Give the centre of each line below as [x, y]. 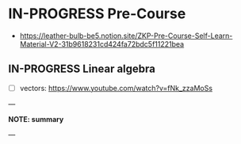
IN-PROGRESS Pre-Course [97, 14]
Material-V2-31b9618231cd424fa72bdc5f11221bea [102, 44]
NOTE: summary [36, 119]
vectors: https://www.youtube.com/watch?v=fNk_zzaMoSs [116, 88]
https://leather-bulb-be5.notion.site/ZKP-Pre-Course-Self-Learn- [126, 36]
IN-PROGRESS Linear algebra [82, 69]
